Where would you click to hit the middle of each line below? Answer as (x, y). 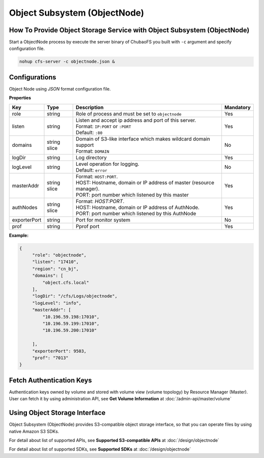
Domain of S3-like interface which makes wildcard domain (143, 138)
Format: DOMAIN (93, 151)
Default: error (92, 170)
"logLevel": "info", (57, 303)
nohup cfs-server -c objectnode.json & (67, 62)
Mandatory (238, 107)
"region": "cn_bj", (55, 269)
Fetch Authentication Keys (51, 380)
